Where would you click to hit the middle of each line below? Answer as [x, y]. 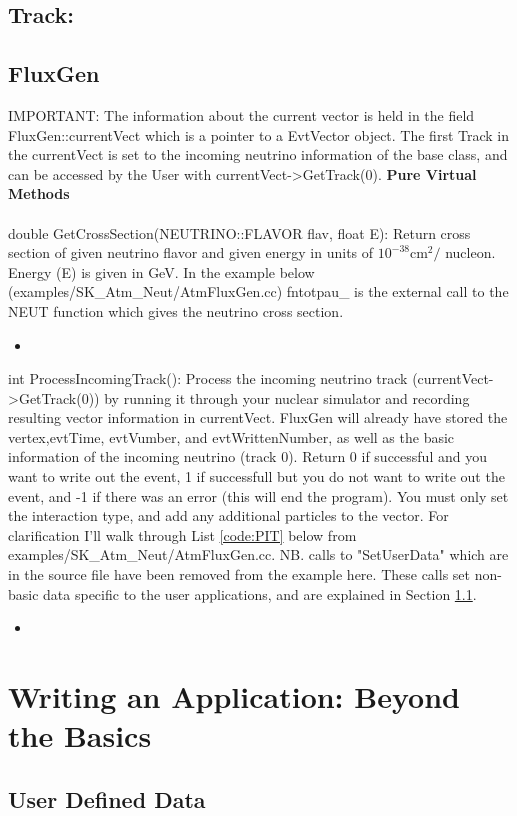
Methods [39, 193]
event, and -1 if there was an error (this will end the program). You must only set [258, 495]
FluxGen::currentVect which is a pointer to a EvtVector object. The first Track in [259, 134]
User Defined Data [107, 798]
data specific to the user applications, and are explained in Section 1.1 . [260, 593]
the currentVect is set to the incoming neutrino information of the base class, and [258, 154]
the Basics [80, 735]
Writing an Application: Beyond [234, 696]
